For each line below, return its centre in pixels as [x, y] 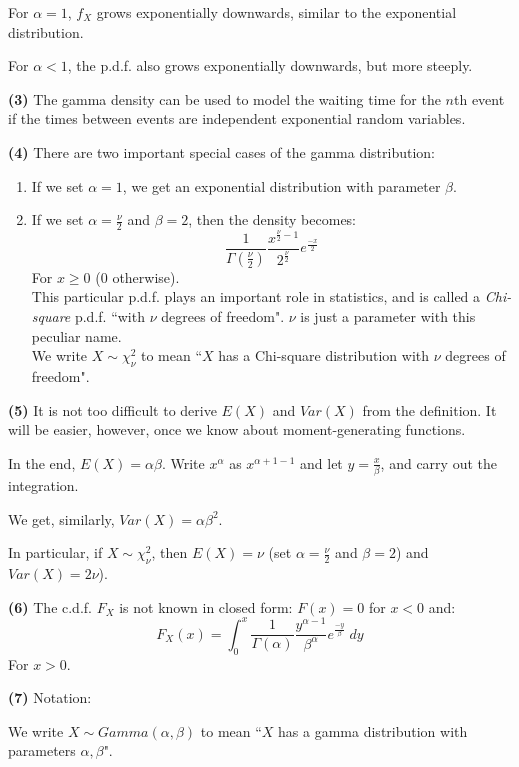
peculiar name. [76, 335]
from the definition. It [429, 409]
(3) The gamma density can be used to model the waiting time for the [224, 98]
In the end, [42, 462]
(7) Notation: [50, 697]
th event [479, 98]
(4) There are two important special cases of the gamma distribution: [222, 151]
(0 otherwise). [137, 276]
